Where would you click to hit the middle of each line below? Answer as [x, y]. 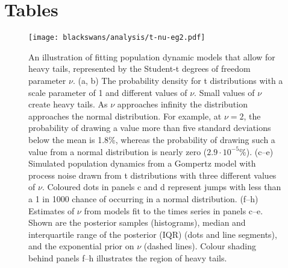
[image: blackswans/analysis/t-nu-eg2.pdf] [117, 38]
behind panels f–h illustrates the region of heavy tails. [128, 257]
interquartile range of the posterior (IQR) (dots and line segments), [153, 234]
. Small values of [224, 92]
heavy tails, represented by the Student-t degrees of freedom [139, 69]
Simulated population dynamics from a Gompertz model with [142, 163]
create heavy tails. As [68, 104]
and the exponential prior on [81, 246]
